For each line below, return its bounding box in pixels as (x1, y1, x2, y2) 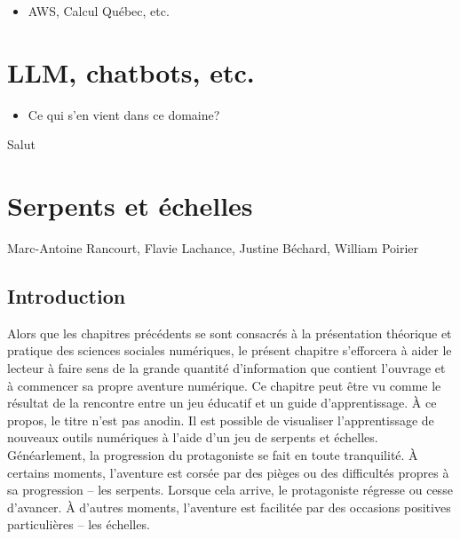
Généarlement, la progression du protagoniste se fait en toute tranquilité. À (7, 445, 418, 464)
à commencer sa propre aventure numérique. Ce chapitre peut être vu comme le (7, 376, 441, 394)
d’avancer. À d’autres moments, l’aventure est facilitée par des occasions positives (7, 497, 451, 516)
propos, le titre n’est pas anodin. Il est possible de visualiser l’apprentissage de (7, 410, 434, 429)
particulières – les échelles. (7, 515, 150, 534)
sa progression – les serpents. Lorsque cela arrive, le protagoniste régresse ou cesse (7, 480, 453, 499)
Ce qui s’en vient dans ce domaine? (28, 105, 220, 123)
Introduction (7, 282, 126, 310)
